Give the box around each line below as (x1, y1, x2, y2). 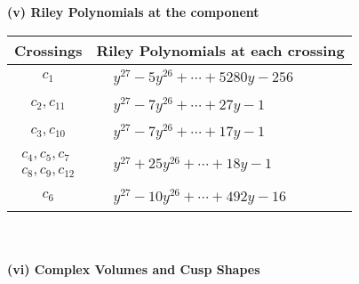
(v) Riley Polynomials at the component (7, 3, 259, 20)
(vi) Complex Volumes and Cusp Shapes (7, 260, 260, 279)
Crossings (14, 39, 83, 61)
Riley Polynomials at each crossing (96, 39, 345, 61)
